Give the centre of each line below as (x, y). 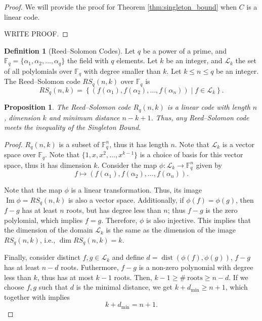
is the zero (222, 210)
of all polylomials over (38, 71)
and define (128, 257)
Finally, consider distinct (42, 257)
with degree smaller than (122, 71)
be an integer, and (194, 60)
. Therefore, (119, 220)
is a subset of (79, 144)
